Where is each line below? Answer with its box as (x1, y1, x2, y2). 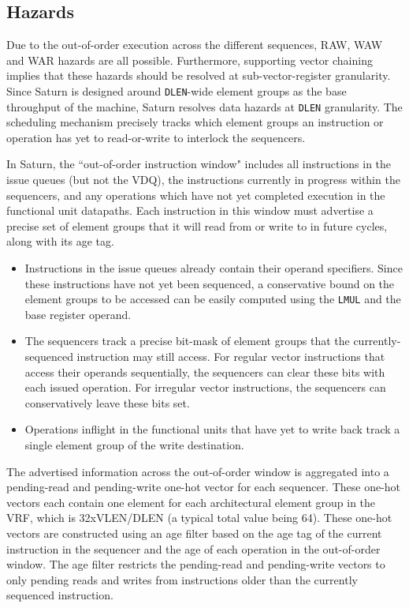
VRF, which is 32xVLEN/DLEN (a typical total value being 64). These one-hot (6, 509, 392, 526)
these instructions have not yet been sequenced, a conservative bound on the (24, 275, 395, 291)
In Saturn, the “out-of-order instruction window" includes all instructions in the (6, 156, 392, 172)
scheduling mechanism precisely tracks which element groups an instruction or (6, 114, 384, 130)
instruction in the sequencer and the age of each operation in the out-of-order (6, 540, 381, 557)
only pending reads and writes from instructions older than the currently (6, 571, 358, 587)
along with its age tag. (6, 233, 114, 250)
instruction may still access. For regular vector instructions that (76, 348, 385, 365)
